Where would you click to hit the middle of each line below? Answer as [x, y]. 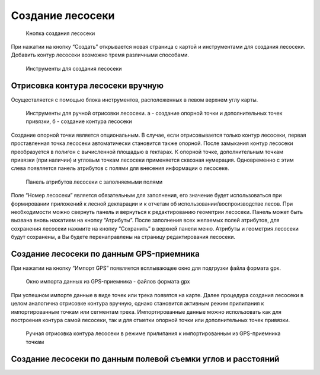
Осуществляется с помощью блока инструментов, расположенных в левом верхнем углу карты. [135, 100]
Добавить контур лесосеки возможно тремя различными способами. [100, 55]
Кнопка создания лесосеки [60, 33]
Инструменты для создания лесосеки [74, 68]
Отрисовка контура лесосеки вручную [87, 85]
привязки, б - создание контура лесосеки [79, 121]
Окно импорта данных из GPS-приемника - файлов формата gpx [108, 282]
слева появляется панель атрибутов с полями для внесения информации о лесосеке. [120, 168]
